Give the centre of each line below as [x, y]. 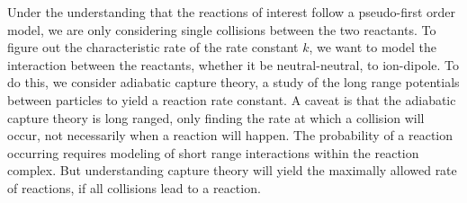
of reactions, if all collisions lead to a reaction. [134, 187]
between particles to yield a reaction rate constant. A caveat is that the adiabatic [232, 99]
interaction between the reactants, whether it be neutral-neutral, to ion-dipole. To [233, 64]
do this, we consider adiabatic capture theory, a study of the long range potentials [233, 82]
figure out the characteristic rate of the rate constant [153, 47]
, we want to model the [373, 47]
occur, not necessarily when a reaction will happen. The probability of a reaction [230, 135]
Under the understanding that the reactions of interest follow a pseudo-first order [232, 12]
